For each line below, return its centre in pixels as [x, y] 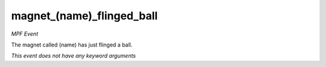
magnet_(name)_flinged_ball [85, 16]
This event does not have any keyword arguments [73, 56]
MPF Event [25, 34]
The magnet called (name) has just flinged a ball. [72, 45]
